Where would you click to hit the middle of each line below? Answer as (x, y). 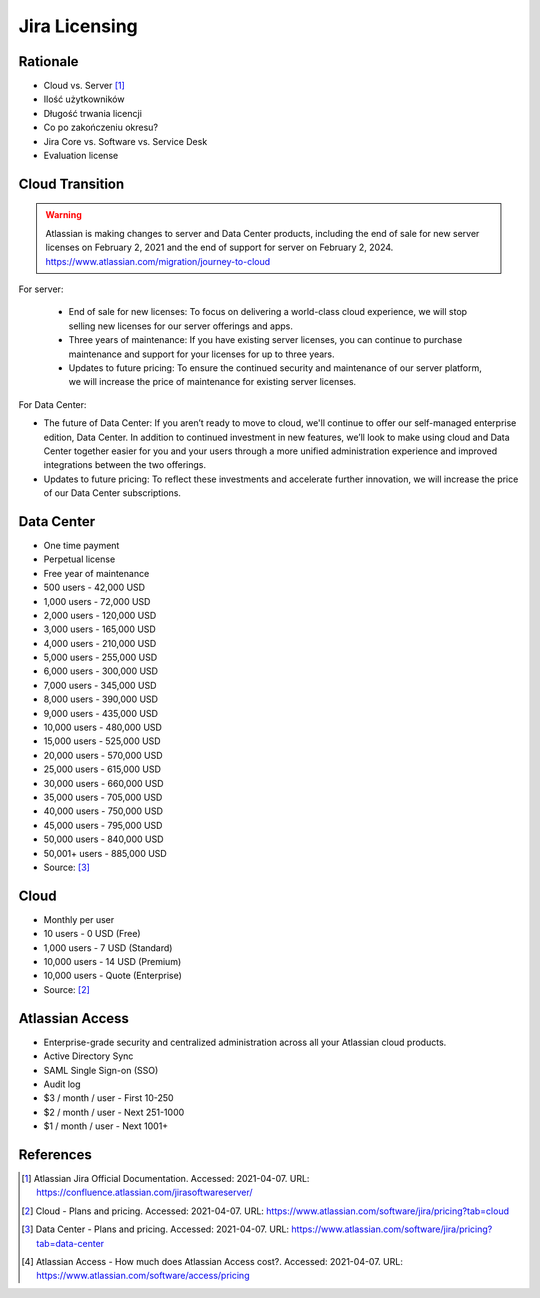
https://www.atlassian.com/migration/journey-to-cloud (158, 261)
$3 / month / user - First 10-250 (108, 1098)
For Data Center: (52, 404)
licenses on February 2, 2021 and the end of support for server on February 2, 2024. (219, 247)
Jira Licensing (78, 26)
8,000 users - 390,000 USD (101, 699)
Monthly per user (79, 919)
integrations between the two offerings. (125, 465)
